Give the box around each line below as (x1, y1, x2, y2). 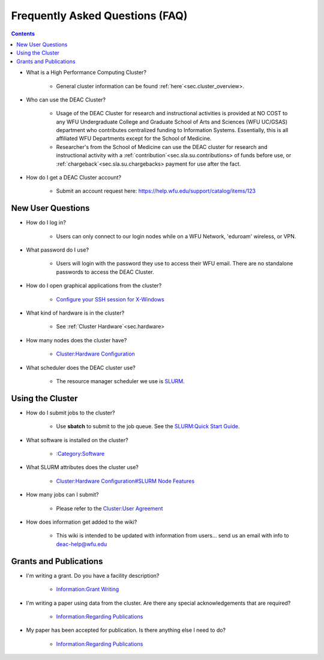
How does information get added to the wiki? (26, 518, 137, 525)
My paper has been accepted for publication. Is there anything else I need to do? (26, 626, 226, 634)
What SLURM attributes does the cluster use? (26, 464, 139, 471)
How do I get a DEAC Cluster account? (26, 174, 122, 181)
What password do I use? (26, 246, 89, 253)
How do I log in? (26, 219, 66, 226)
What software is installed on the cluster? (26, 436, 128, 444)
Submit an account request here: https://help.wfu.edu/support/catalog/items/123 (56, 187, 256, 195)
